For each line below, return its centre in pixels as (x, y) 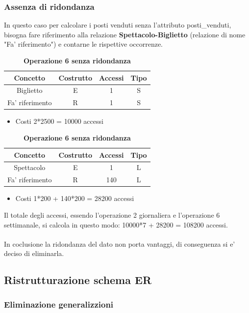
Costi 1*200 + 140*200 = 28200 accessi (75, 198)
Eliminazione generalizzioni (59, 304)
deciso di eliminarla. (34, 253)
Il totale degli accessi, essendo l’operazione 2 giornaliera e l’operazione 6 (112, 214)
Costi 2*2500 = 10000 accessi (59, 121)
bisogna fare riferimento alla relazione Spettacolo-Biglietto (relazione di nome (125, 34)
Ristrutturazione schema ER (78, 280)
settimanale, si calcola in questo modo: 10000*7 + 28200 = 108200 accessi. (116, 224)
